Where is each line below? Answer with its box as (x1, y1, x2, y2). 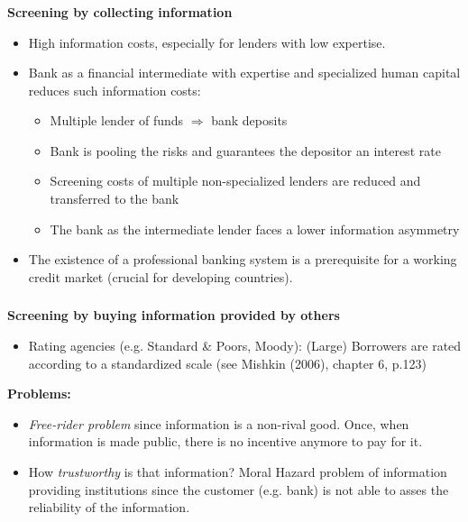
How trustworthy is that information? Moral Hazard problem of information (28, 462, 447, 481)
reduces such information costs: (28, 80, 201, 99)
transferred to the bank (50, 189, 179, 208)
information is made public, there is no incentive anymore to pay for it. (28, 432, 423, 451)
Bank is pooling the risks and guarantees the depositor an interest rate (50, 141, 441, 160)
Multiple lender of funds (50, 111, 184, 130)
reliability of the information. (28, 498, 190, 517)
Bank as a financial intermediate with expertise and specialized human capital (28, 63, 461, 82)
